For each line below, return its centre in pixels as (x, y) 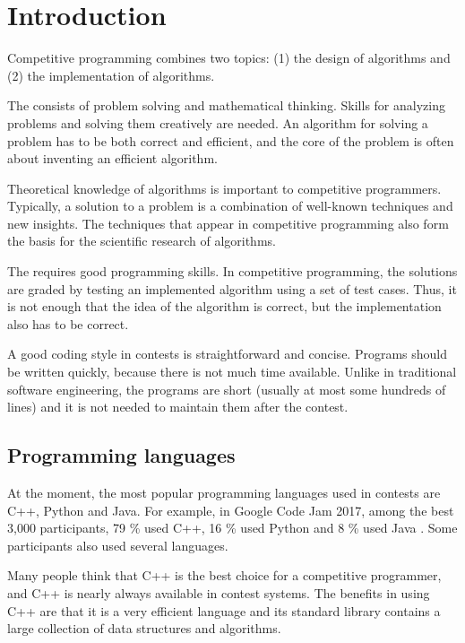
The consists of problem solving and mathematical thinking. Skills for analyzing (226, 105)
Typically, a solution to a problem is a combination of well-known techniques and (230, 206)
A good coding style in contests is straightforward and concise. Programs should (228, 354)
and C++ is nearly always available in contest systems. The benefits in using (219, 592)
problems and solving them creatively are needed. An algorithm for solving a (218, 122)
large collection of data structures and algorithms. (144, 628)
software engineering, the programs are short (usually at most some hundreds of (227, 389)
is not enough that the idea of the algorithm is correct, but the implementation (224, 306)
